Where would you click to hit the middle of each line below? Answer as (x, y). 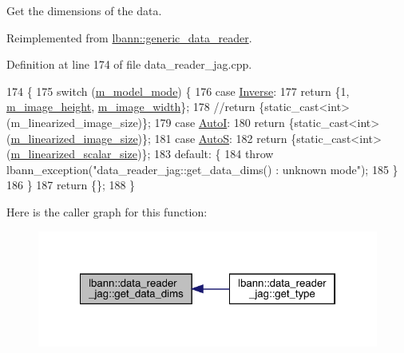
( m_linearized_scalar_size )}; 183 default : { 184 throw (140, 154)
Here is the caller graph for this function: (107, 211)
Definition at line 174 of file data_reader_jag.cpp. (129, 64)
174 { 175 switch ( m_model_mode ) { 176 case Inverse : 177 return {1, (178, 91)
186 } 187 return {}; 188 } (71, 185)
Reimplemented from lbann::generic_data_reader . (129, 37)
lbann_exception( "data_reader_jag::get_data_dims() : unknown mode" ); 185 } (202, 169)
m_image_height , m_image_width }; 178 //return (131, 107)
